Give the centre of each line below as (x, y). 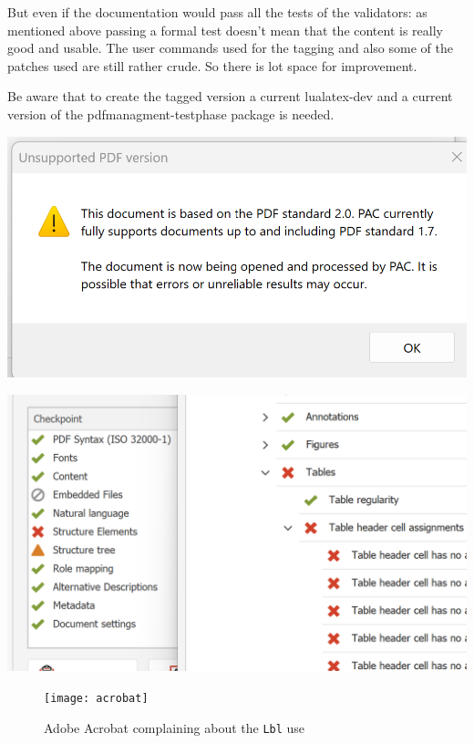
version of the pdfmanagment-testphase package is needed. (171, 114)
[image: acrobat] (96, 698)
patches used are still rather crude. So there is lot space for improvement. (212, 65)
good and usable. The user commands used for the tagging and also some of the (230, 48)
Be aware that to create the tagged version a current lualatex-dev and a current (230, 96)
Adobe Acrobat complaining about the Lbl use (175, 727)
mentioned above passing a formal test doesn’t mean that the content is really (225, 30)
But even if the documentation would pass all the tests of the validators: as (217, 12)
